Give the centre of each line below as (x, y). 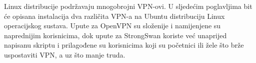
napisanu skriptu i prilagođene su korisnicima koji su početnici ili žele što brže (124, 45)
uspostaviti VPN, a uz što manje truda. (65, 54)
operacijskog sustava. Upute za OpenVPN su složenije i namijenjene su (112, 26)
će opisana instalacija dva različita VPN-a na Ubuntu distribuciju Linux (114, 16)
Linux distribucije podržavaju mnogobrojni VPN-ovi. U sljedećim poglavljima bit (128, 6)
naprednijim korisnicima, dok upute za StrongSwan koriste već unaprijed (115, 35)
